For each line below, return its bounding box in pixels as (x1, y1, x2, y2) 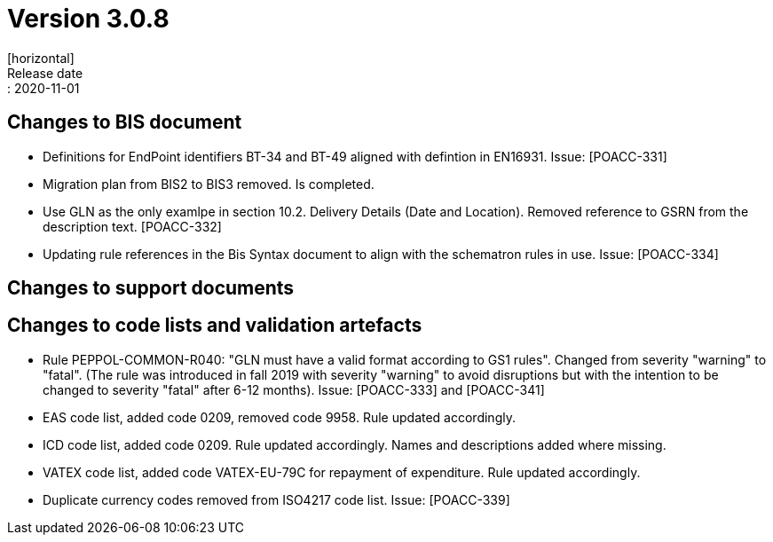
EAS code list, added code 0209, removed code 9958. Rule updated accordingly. (43, 409, 516, 425)
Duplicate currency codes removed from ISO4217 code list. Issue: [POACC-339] (43, 491, 510, 507)
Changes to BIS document (7, 111, 242, 134)
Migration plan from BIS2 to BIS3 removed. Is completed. (43, 176, 375, 192)
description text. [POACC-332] (43, 218, 222, 234)
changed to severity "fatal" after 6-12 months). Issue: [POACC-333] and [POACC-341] (43, 381, 545, 397)
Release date (7, 65, 83, 81)
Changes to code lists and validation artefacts (7, 314, 422, 337)
